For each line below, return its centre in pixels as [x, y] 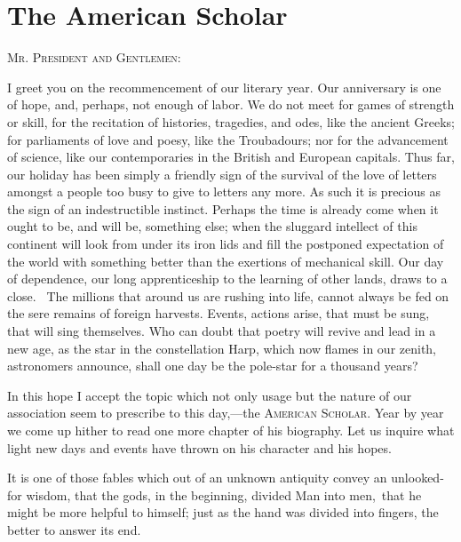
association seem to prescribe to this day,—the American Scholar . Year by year [226, 413]
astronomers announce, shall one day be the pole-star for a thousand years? [213, 366]
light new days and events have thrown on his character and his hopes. [199, 447]
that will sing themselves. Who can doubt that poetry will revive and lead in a [222, 331]
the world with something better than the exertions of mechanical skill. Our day [226, 261]
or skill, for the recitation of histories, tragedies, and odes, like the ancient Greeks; [231, 121]
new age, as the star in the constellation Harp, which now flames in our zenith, [222, 348]
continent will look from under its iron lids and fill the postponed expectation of [226, 244]
